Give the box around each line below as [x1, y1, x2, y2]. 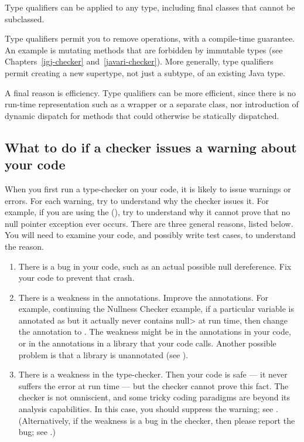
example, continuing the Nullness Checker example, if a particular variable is [18, 302, 294, 315]
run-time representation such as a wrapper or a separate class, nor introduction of [5, 98, 299, 110]
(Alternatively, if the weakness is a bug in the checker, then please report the [18, 414, 295, 426]
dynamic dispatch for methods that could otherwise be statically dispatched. [5, 109, 279, 121]
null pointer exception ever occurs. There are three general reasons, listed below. [5, 217, 293, 229]
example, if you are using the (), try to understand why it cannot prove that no [5, 206, 291, 218]
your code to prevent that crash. [18, 271, 135, 284]
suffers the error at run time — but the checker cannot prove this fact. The [18, 379, 289, 392]
